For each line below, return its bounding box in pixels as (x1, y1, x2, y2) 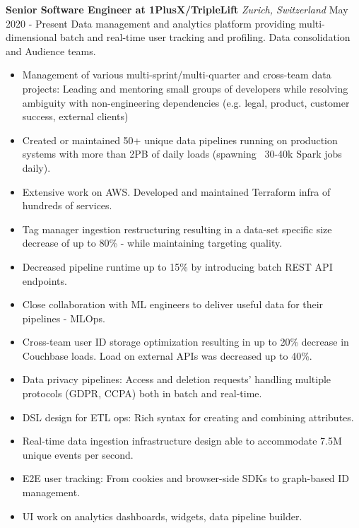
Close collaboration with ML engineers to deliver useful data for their (22, 297, 324, 312)
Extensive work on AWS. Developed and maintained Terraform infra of (22, 184, 331, 199)
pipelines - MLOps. (22, 310, 105, 325)
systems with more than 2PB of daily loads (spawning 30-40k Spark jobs (22, 146, 342, 161)
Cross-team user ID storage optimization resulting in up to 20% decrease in (22, 334, 349, 349)
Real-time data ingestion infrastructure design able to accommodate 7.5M (22, 433, 342, 448)
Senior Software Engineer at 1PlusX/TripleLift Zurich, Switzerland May (6, 2, 348, 16)
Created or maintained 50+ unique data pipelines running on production (22, 132, 338, 147)
